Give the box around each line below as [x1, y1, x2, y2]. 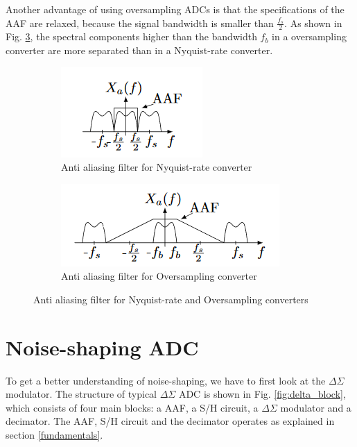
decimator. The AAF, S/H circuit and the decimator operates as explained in [6, 414, 335, 428]
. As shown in [284, 15, 342, 30]
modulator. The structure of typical [6, 387, 157, 401]
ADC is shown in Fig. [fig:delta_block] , [178, 387, 346, 401]
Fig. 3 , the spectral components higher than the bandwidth [6, 29, 257, 44]
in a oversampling [272, 29, 347, 44]
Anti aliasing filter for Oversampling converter [61, 269, 257, 283]
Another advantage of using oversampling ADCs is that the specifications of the [6, 2, 345, 16]
